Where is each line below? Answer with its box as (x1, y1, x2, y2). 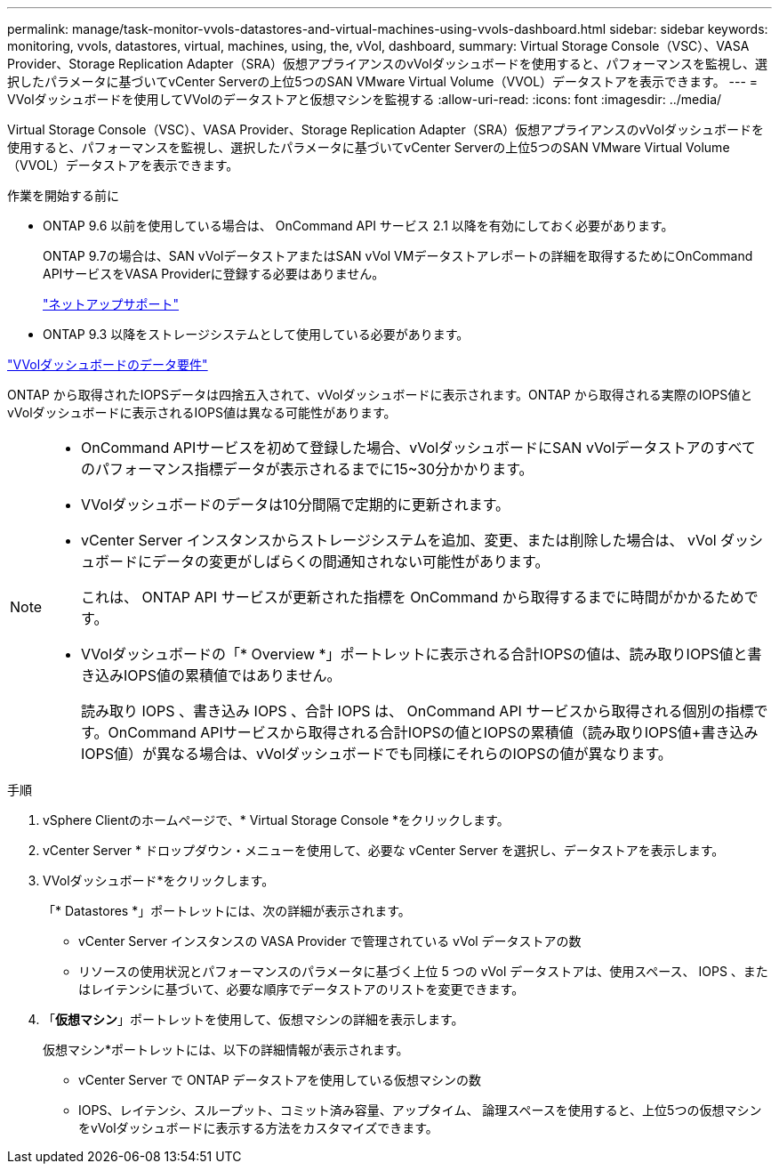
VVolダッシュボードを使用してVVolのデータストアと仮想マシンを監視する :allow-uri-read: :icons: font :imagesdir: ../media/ (7, 92, 722, 107)
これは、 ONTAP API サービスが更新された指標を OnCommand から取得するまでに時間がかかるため (81, 588, 744, 606)
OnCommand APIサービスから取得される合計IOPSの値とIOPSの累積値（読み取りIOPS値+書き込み (108, 723, 759, 741)
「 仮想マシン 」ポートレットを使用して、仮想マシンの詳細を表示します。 (43, 1012, 464, 1027)
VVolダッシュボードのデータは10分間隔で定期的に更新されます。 (81, 496, 510, 513)
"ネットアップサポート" (43, 296, 180, 311)
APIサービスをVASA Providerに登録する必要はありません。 (43, 266, 385, 281)
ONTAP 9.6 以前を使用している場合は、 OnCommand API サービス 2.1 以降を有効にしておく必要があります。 (43, 218, 674, 233)
